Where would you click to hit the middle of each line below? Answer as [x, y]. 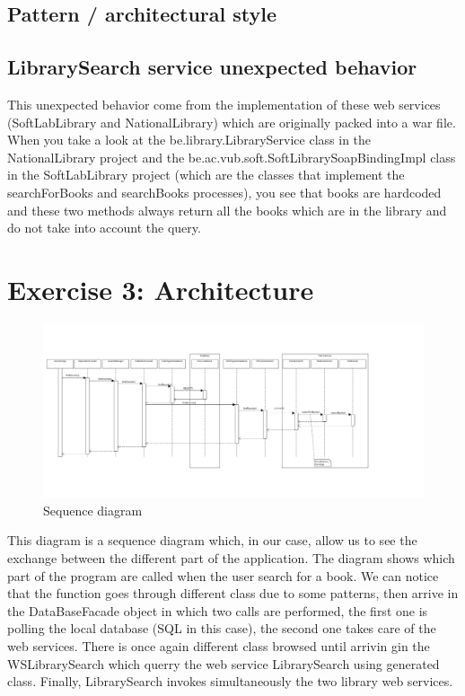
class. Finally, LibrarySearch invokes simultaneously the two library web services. [230, 681]
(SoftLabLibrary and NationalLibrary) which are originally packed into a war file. [232, 122]
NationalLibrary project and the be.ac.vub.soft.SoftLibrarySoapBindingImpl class [232, 157]
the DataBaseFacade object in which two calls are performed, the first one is [218, 610]
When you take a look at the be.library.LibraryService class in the [189, 140]
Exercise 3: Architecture [161, 289]
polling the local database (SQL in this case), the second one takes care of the [222, 628]
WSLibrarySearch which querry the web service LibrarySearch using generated [224, 663]
